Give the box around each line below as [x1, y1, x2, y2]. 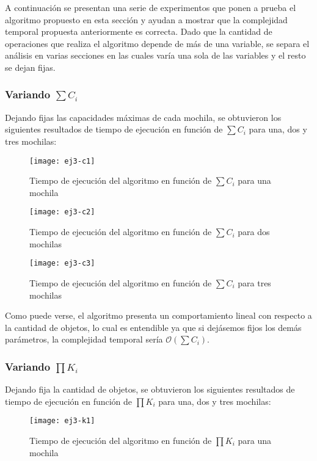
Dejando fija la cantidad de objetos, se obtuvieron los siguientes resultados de [5, 383, 295, 396]
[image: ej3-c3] [29, 259, 95, 268]
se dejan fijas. [5, 60, 56, 73]
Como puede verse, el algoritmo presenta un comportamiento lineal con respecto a [5, 309, 312, 322]
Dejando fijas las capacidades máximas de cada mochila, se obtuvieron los [5, 111, 282, 123]
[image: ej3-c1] [29, 156, 95, 165]
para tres [238, 276, 271, 289]
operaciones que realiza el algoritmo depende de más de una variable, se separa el [5, 37, 310, 49]
